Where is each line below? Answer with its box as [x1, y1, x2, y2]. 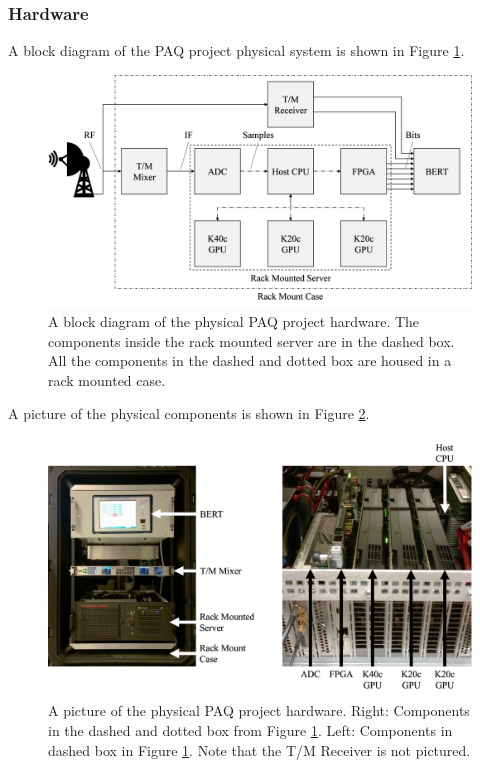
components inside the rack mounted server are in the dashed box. [48, 330, 455, 351]
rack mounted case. [48, 369, 166, 390]
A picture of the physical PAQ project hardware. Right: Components [48, 700, 470, 721]
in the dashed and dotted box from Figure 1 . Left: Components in [48, 720, 453, 741]
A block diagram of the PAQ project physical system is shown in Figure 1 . [8, 40, 465, 61]
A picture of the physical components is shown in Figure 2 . [8, 403, 370, 424]
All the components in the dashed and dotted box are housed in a [48, 350, 452, 371]
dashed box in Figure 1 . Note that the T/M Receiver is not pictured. [48, 739, 471, 760]
